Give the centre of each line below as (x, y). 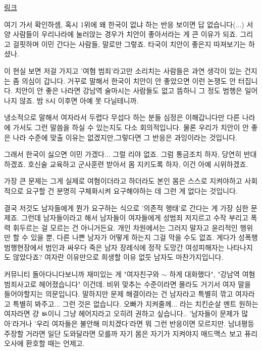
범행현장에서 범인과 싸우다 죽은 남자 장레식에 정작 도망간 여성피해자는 (114, 247)
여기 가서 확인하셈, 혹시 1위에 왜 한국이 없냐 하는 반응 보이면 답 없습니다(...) (124, 24)
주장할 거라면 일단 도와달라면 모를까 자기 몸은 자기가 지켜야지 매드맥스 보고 (123, 333)
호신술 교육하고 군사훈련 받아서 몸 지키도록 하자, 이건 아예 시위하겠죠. (138, 164)
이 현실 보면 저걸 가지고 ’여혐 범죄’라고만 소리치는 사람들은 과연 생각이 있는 (123, 70)
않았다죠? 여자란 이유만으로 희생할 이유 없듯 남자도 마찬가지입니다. (118, 257)
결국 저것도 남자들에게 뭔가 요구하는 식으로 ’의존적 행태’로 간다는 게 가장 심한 (126, 208)
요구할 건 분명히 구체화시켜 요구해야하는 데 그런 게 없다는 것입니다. (132, 190)
